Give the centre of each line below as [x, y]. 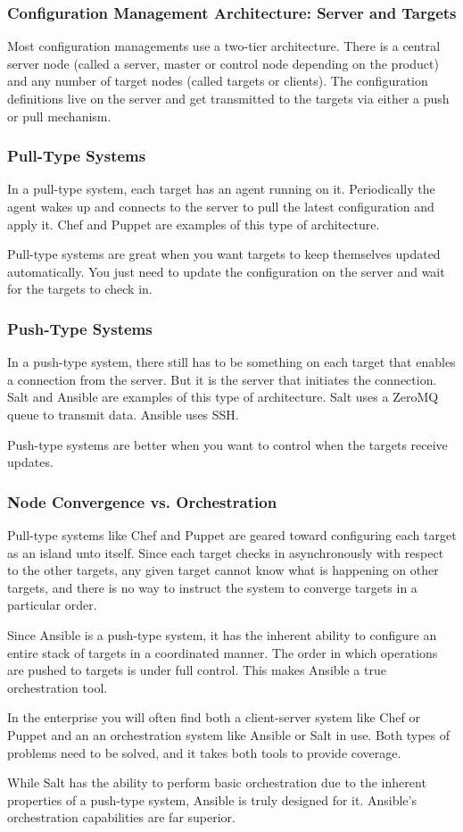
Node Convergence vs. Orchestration [142, 501]
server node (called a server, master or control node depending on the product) [223, 63]
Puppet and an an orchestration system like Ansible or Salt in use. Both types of [229, 734]
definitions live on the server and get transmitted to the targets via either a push [228, 98]
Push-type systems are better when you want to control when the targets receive [227, 444]
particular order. [52, 605]
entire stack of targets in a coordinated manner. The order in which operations [223, 652]
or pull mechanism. [59, 116]
